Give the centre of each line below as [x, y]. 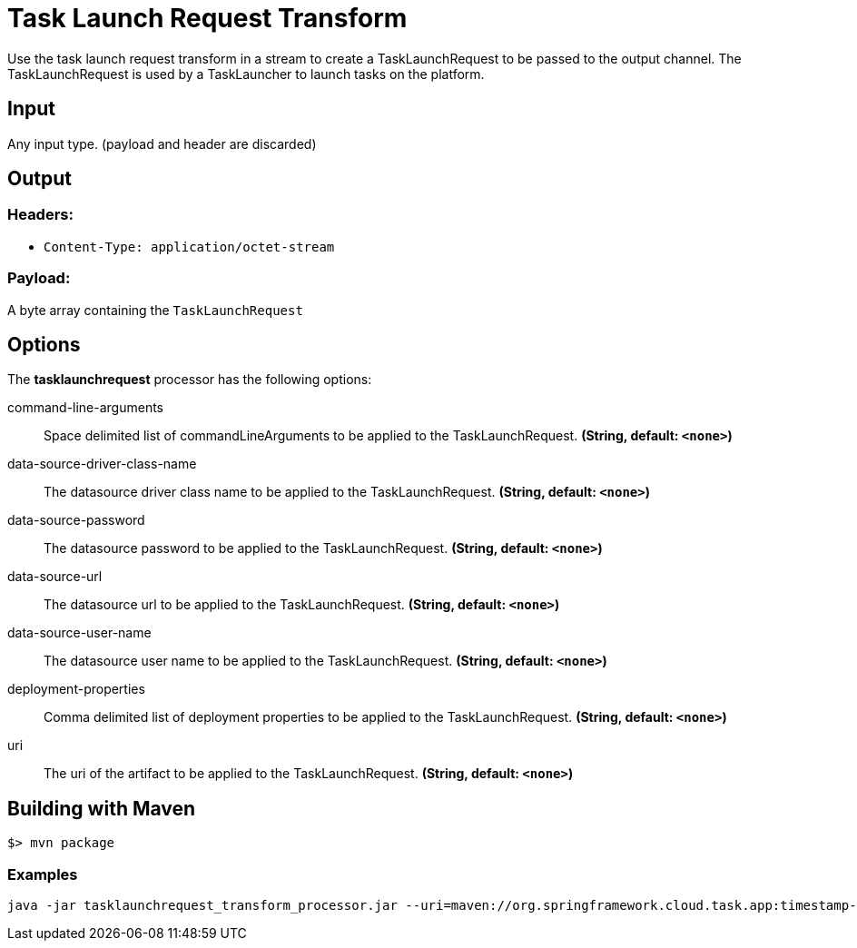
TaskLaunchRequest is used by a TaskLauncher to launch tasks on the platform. [246, 74]
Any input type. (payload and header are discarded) [162, 143]
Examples [43, 874]
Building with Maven [102, 808]
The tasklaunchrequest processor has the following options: [190, 380]
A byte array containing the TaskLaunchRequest [155, 310]
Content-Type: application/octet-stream [189, 247]
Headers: [40, 215]
